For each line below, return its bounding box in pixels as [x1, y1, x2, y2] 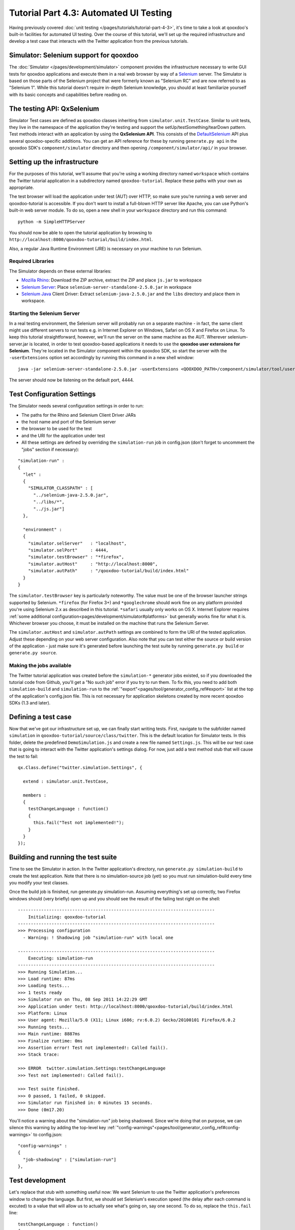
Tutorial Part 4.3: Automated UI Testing [9, 7, 172, 18]
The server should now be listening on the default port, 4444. [9, 377, 134, 383]
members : [23, 792, 47, 798]
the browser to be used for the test [21, 426, 92, 431]
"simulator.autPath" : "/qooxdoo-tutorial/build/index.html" [28, 568, 189, 574]
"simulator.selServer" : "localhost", [28, 540, 127, 546]
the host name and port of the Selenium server [21, 419, 117, 425]
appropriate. [9, 184, 34, 190]
